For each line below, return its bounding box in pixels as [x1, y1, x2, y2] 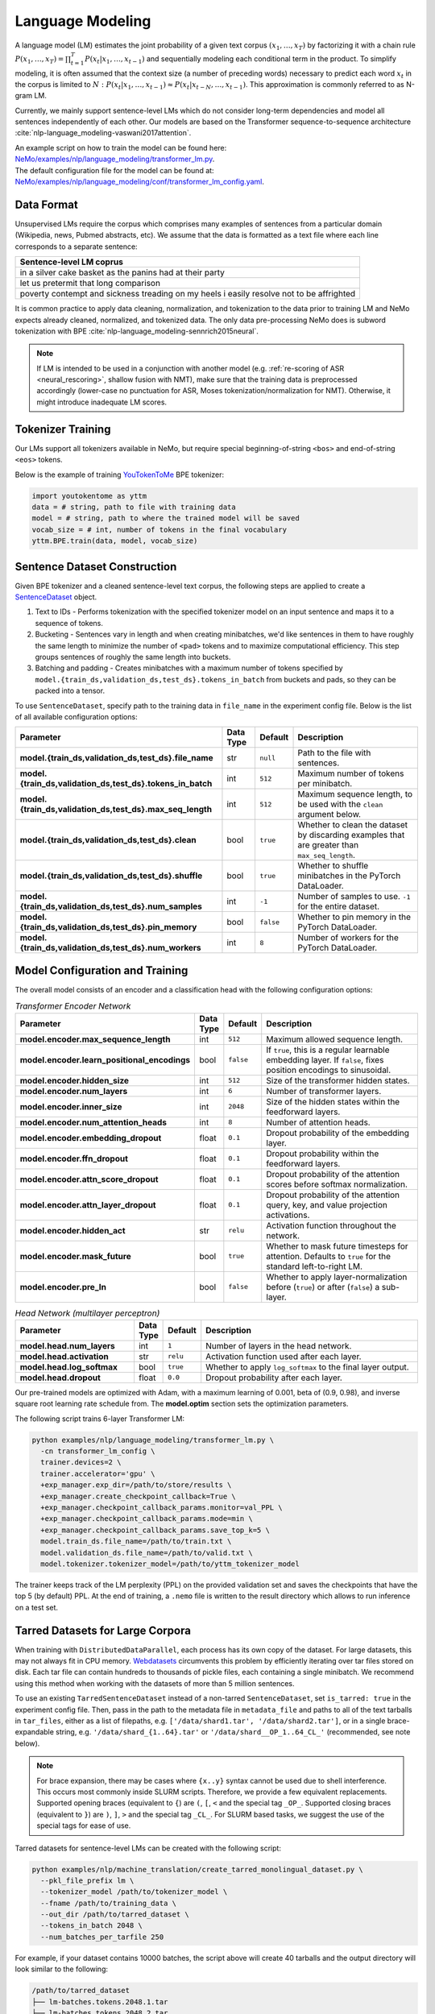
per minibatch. [297, 778, 353, 789]
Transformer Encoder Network [14, 1001, 131, 1012]
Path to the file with [297, 748, 371, 759]
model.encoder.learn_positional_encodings [19, 1054, 191, 1065]
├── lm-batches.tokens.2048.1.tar [31, 1997, 168, 2006]
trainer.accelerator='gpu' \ [40, 1469, 156, 1478]
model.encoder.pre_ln [19, 1281, 106, 1292]
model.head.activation [19, 1350, 109, 1361]
